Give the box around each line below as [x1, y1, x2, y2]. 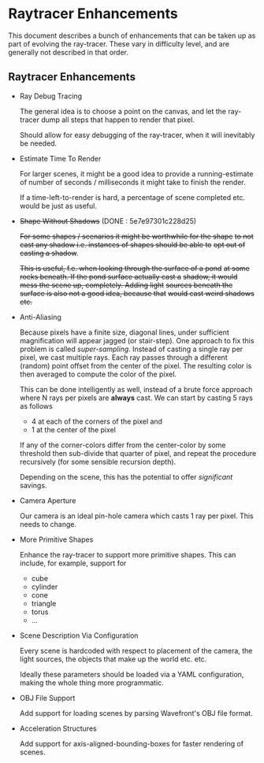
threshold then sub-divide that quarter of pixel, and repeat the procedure [19, 448, 257, 457]
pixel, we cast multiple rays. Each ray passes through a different [19, 352, 228, 362]
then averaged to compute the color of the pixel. [19, 369, 177, 379]
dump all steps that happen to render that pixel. [40, 115, 195, 124]
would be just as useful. [19, 201, 97, 210]
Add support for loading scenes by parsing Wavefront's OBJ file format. [19, 708, 254, 717]
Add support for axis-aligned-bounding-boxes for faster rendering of [19, 739, 244, 748]
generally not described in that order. [8, 47, 128, 57]
